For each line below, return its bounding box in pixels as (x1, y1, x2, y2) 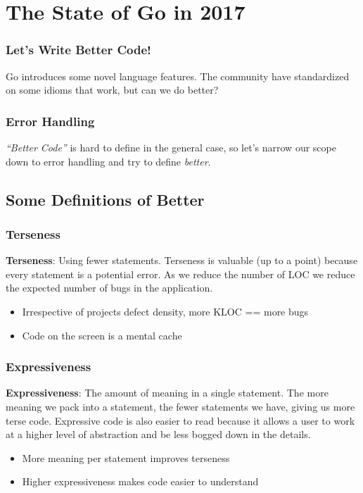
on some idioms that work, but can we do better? (6, 82, 219, 97)
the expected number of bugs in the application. (6, 280, 213, 295)
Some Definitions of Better (6, 188, 205, 210)
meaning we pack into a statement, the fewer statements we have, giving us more (6, 399, 355, 413)
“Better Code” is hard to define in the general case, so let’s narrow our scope (6, 140, 336, 154)
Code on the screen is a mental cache (22, 327, 182, 342)
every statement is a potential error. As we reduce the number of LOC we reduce (6, 266, 355, 281)
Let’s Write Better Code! (6, 41, 151, 58)
